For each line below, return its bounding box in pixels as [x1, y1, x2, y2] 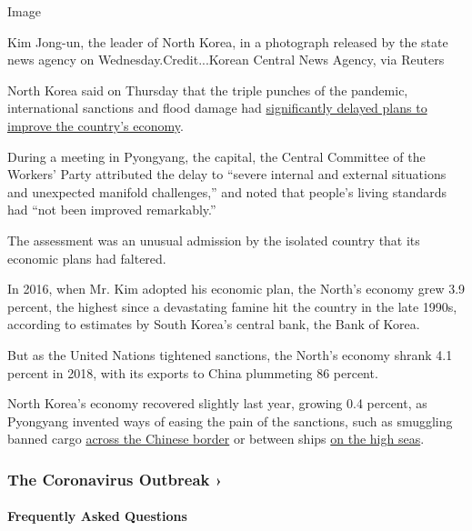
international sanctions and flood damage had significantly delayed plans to [7, 98, 427, 117]
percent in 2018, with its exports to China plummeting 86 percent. [7, 363, 378, 382]
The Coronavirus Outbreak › [7, 467, 223, 490]
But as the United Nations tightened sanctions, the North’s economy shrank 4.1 [7, 345, 453, 364]
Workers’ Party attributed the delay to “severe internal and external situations [7, 165, 447, 184]
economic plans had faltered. [7, 248, 166, 267]
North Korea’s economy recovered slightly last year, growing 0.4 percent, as [7, 394, 427, 413]
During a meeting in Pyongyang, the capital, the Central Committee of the [7, 146, 426, 165]
